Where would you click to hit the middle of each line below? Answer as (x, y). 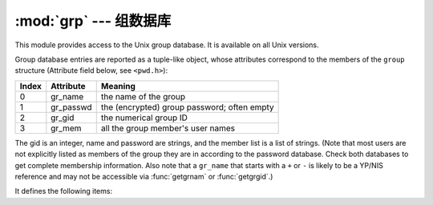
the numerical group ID (144, 118)
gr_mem (66, 128)
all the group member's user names (168, 128)
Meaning (118, 86)
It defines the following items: (63, 191)
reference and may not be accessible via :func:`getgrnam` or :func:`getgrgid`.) (144, 176)
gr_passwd (71, 107)
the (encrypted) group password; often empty (187, 107)
